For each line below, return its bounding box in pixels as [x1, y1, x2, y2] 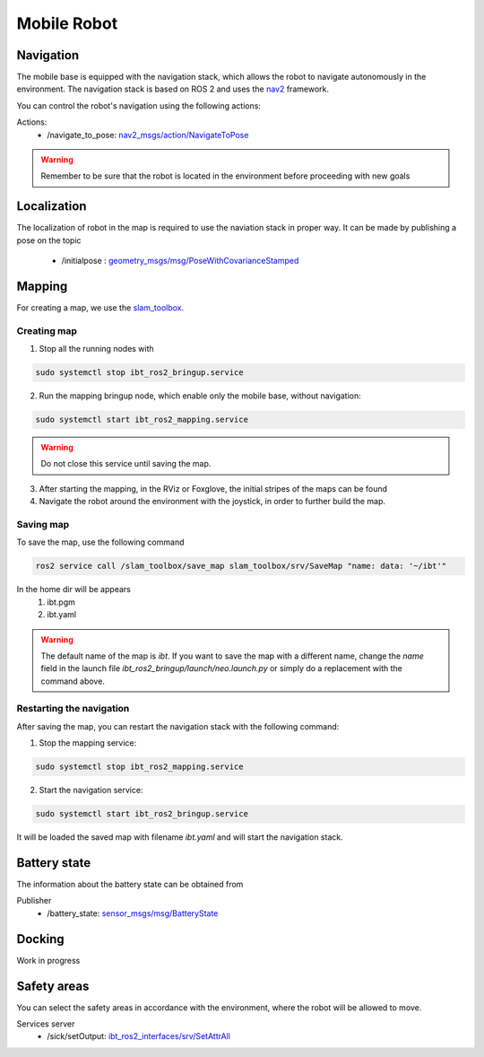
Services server [16, 1018, 75, 1029]
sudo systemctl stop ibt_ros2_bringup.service [35, 368, 244, 378]
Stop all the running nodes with [39, 344, 154, 354]
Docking [16, 931, 65, 947]
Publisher [16, 895, 52, 906]
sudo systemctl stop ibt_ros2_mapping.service [35, 762, 244, 772]
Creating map [16, 324, 78, 336]
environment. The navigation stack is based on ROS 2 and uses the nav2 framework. [16, 83, 329, 94]
